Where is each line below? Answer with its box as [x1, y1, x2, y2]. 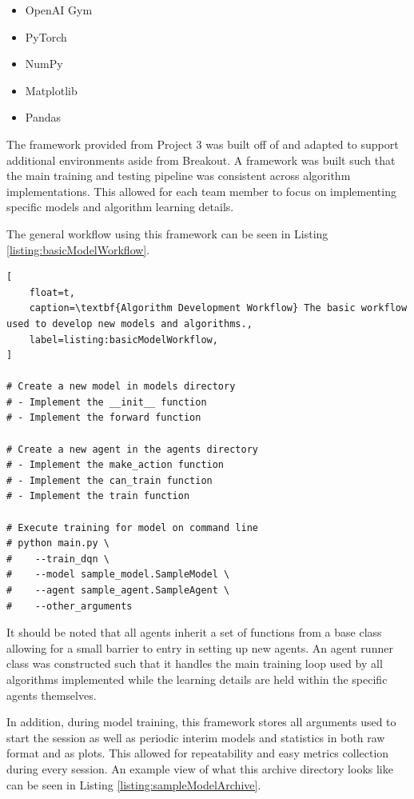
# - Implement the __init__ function [6, 396, 207, 408]
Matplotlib [25, 82, 78, 98]
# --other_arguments [6, 600, 133, 612]
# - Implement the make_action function [6, 459, 225, 471]
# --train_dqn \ [6, 553, 109, 565]
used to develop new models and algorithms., [6, 318, 253, 330]
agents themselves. [6, 686, 97, 703]
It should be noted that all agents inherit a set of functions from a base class [6, 624, 382, 641]
